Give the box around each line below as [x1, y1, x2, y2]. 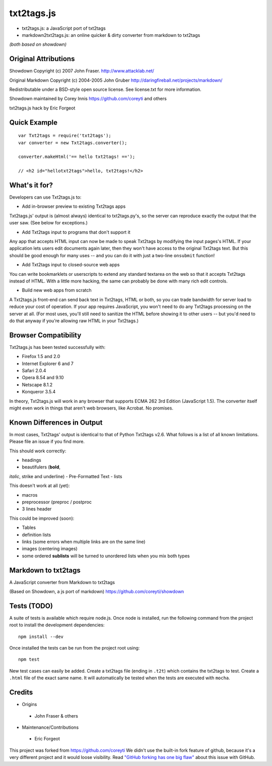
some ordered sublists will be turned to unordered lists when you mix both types [22, 553, 190, 559]
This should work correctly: [9, 448, 66, 454]
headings [22, 457, 41, 463]
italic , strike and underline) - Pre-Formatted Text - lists [9, 473, 122, 479]
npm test [18, 657, 40, 663]
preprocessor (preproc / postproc [22, 499, 92, 505]
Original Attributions [9, 54, 75, 63]
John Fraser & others [34, 713, 78, 719]
